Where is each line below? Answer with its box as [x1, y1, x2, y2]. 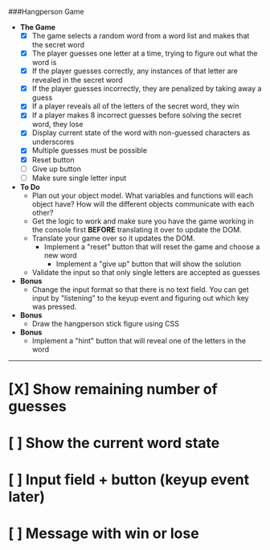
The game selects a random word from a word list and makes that [31, 31, 250, 40]
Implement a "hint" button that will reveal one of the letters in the [31, 335, 247, 345]
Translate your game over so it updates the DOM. [31, 233, 195, 243]
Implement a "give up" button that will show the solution [55, 259, 241, 269]
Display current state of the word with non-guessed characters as [31, 128, 251, 137]
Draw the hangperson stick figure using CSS [31, 318, 179, 328]
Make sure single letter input [31, 173, 127, 183]
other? [31, 207, 54, 217]
